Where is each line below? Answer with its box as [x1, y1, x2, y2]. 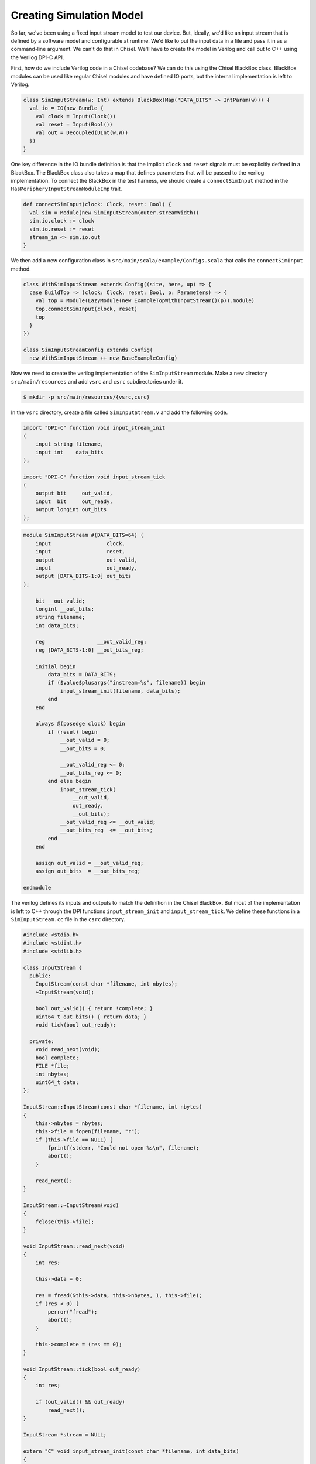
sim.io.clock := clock [29, 217, 95, 224]
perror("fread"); [47, 1308, 98, 1315]
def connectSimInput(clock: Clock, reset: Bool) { [23, 201, 172, 208]
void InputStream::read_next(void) [23, 1243, 125, 1250]
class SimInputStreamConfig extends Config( [23, 346, 153, 353]
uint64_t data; [35, 1079, 79, 1086]
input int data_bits [35, 449, 104, 456]
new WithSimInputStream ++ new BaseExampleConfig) [29, 355, 178, 361]
